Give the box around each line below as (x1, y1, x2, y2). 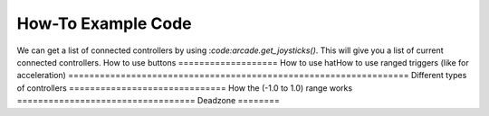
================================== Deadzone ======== (16, 95, 281, 106)
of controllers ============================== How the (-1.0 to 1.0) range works (16, 82, 353, 94)
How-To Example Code (16, 13, 192, 33)
